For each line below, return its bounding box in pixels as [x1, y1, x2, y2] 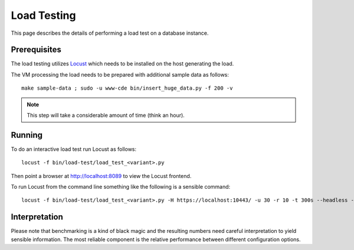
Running [11, 130, 43, 140]
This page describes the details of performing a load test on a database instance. [11, 29, 209, 37]
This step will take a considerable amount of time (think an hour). [27, 112, 185, 119]
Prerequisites [11, 45, 61, 55]
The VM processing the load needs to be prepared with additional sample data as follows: [11, 71, 230, 78]
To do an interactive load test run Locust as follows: [11, 145, 137, 153]
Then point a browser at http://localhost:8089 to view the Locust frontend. [11, 172, 192, 179]
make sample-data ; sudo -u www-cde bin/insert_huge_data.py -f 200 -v [21, 85, 233, 91]
